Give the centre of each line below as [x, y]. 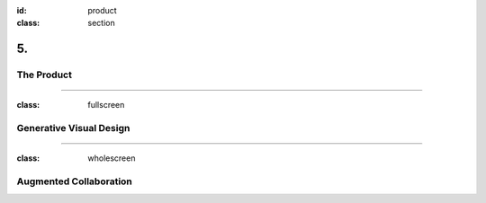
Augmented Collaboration [74, 181]
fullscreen [106, 105]
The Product [44, 75]
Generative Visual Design [73, 128]
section [102, 23]
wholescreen [112, 158]
